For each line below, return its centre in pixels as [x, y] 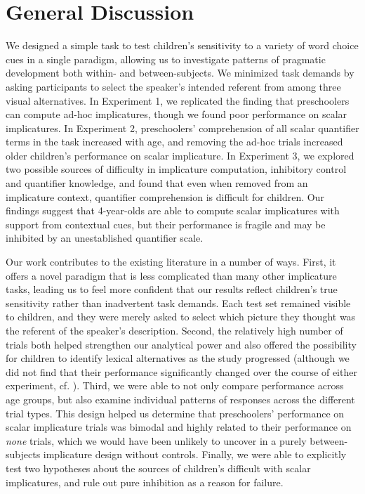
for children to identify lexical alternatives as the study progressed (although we [178, 358]
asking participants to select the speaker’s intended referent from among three [173, 86]
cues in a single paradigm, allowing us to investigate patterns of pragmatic [166, 59]
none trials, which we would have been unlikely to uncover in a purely [156, 440]
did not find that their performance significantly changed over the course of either [181, 371]
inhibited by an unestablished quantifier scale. [105, 238]
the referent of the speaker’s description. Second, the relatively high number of [174, 330]
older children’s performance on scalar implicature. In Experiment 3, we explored [180, 155]
